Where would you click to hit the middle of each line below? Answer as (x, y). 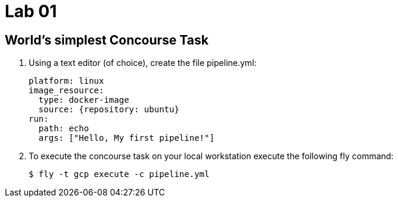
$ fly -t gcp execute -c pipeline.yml (119, 174)
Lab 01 (31, 11)
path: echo (64, 129)
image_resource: (66, 91)
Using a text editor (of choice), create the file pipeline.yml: (143, 63)
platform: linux (66, 81)
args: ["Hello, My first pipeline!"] (126, 138)
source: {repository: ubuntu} (109, 110)
